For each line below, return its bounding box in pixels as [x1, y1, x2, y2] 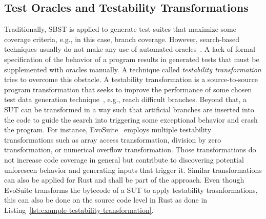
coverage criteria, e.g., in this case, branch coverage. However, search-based [4, 33, 240, 44]
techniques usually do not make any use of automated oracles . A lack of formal [4, 44, 255, 54]
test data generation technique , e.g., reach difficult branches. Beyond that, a [4, 94, 247, 105]
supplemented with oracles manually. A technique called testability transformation [4, 64, 261, 74]
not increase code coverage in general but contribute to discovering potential [4, 154, 244, 165]
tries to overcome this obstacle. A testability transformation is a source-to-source [4, 74, 258, 85]
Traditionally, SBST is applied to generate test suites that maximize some [4, 24, 236, 34]
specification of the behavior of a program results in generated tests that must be [4, 53, 259, 64]
